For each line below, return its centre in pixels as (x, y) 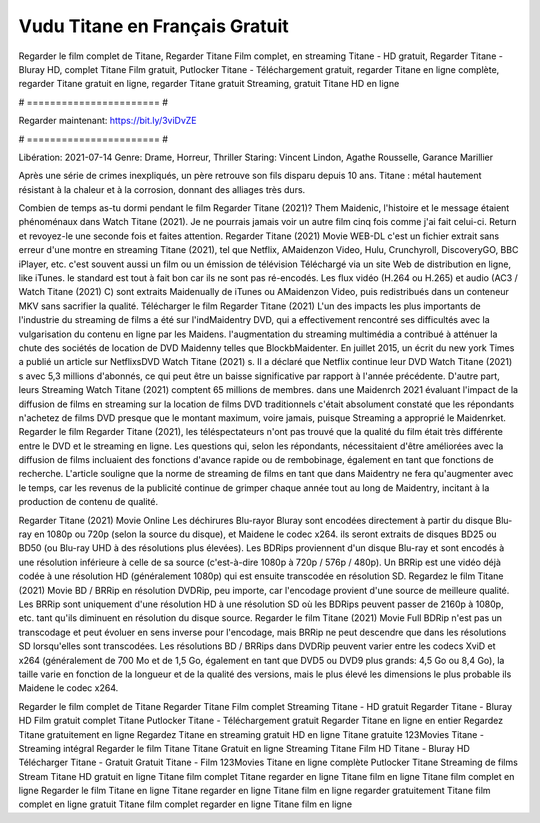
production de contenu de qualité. (88, 502)
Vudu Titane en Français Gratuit (153, 26)
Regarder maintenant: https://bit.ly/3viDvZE (107, 121)
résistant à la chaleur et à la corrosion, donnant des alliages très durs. (162, 189)
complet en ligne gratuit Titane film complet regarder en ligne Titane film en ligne (185, 804)
